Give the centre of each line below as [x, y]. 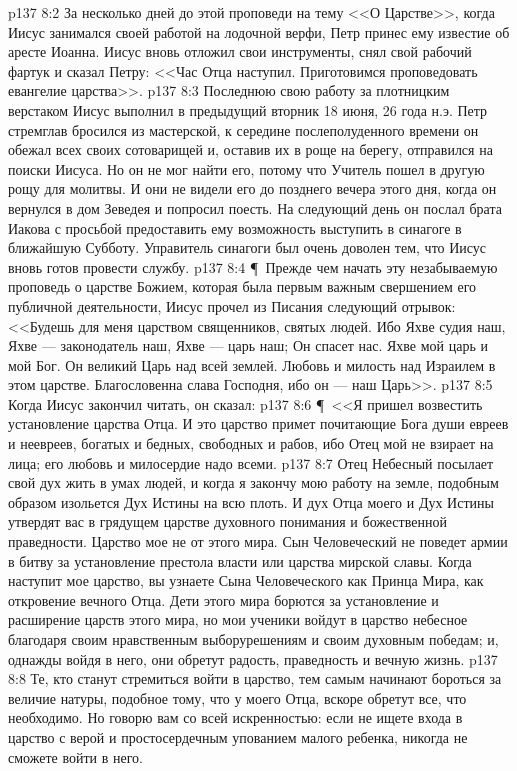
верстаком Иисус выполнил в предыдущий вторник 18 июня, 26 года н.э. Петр [248, 109]
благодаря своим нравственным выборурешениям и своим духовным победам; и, [253, 639]
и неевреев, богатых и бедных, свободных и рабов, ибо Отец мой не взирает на [251, 443]
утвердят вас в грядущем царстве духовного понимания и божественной [227, 521]
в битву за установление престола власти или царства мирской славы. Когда [240, 560]
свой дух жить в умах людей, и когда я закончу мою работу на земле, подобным [253, 482]
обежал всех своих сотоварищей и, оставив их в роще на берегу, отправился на [250, 149]
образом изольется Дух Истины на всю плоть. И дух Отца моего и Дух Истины [251, 501]
